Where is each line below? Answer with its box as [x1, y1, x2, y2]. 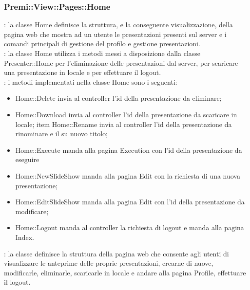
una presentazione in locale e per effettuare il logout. [4, 67, 161, 77]
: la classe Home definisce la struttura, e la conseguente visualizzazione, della [4, 19, 233, 30]
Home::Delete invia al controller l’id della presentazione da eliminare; [15, 93, 222, 103]
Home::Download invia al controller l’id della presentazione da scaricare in [15, 109, 237, 119]
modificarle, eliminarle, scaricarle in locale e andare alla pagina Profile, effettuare [4, 267, 246, 277]
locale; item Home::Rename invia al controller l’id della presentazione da [15, 119, 232, 129]
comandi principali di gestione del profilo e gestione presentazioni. [4, 38, 200, 49]
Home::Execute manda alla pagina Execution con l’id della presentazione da [15, 145, 242, 155]
